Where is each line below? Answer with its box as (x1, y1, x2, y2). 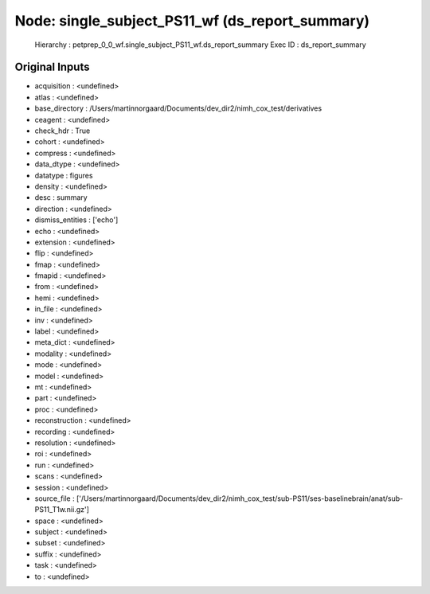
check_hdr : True (34, 126, 91, 135)
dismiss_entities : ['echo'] (34, 215, 119, 225)
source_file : (34, 494, 75, 503)
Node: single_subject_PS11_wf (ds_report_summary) (14, 12, 370, 29)
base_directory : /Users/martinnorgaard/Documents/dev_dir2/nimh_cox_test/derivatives (34, 104, 322, 113)
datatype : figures (34, 170, 93, 180)
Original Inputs (14, 61, 90, 74)
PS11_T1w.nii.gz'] (34, 505, 89, 514)
